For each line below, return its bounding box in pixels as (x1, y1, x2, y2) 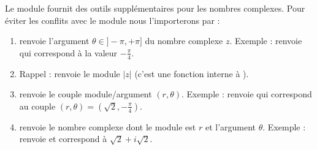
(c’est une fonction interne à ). (134, 67, 249, 80)
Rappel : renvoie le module (19, 67, 120, 80)
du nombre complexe (145, 34, 223, 47)
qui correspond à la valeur (19, 46, 118, 59)
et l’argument (205, 120, 256, 133)
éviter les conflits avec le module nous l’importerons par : (5, 13, 220, 26)
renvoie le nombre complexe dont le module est (19, 120, 196, 133)
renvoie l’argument (19, 34, 90, 47)
